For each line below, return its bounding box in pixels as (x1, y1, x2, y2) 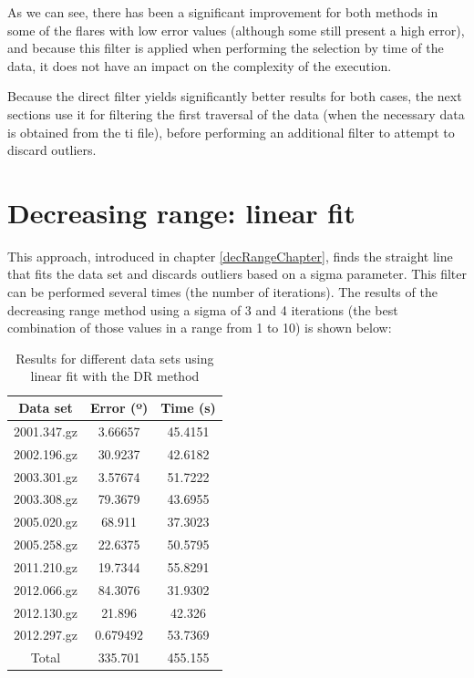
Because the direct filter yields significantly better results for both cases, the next (7, 87, 462, 106)
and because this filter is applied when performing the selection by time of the (7, 38, 444, 57)
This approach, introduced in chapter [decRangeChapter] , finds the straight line (7, 246, 453, 265)
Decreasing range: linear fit (7, 193, 355, 231)
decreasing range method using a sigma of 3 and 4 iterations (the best (7, 300, 398, 319)
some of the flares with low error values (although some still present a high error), (7, 20, 465, 39)
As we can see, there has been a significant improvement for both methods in (7, 3, 438, 21)
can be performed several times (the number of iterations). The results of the (7, 282, 438, 302)
